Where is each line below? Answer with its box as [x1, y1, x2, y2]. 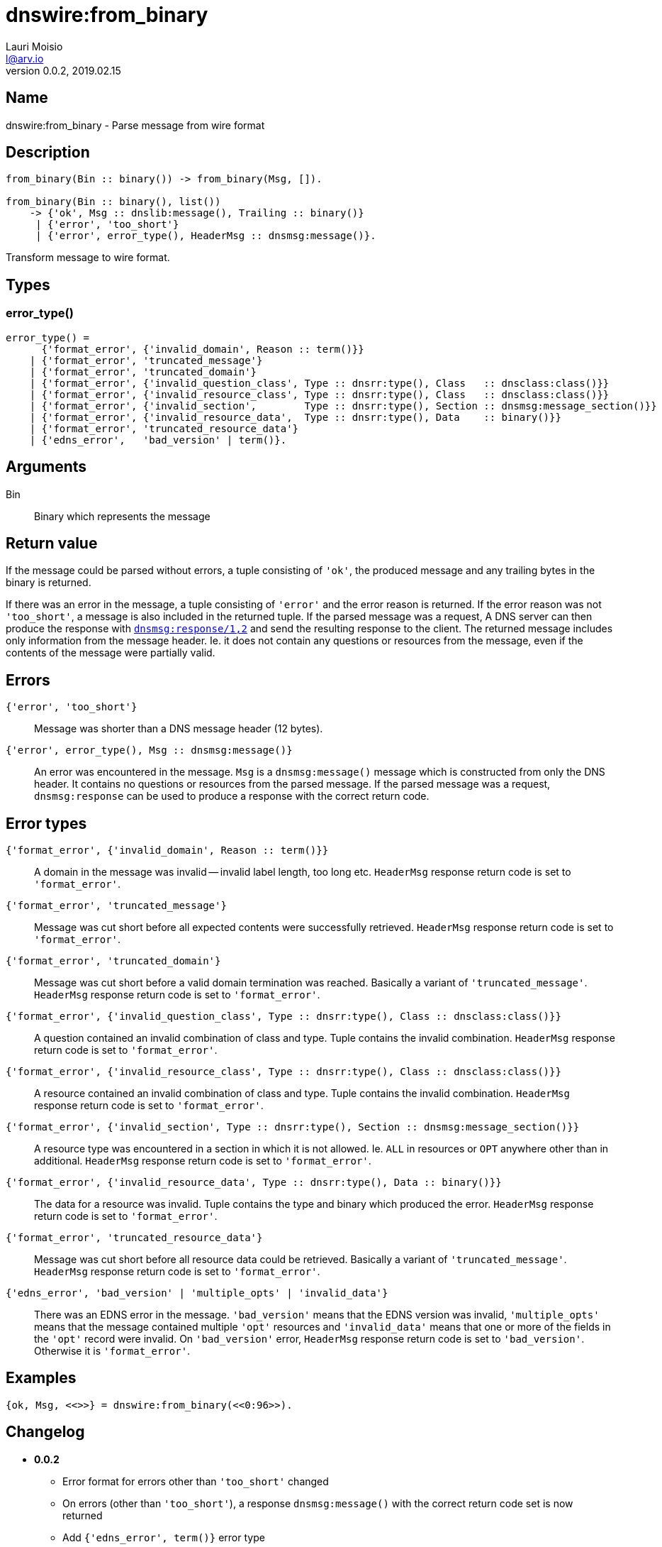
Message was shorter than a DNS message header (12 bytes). [34, 722, 323, 735]
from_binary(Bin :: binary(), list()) [6, 196, 221, 208]
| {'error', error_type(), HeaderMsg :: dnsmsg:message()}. [35, 230, 376, 242]
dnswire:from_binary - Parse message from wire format [6, 119, 265, 131]
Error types [6, 814, 87, 832]
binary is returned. [6, 576, 91, 589]
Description [6, 143, 90, 162]
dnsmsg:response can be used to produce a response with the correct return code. [34, 790, 430, 803]
